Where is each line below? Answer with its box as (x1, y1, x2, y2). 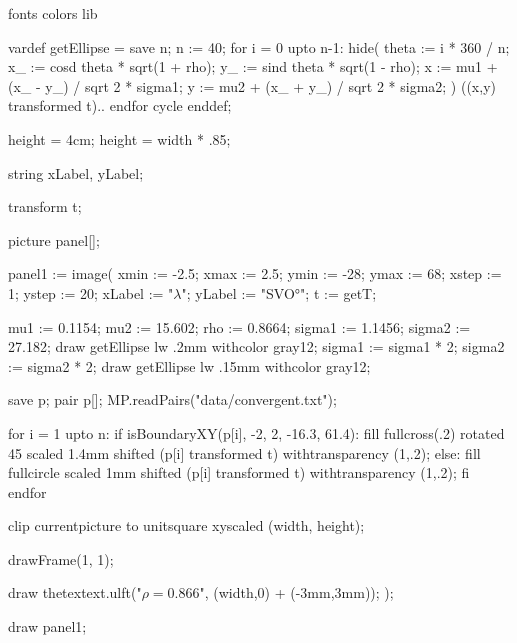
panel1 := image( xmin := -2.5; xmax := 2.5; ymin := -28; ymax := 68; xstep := (8, 263, 502, 284)
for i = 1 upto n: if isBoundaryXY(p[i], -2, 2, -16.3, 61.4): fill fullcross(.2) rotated (8, 422, 505, 443)
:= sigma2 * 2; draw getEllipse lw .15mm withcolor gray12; (8, 355, 371, 376)
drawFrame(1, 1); (8, 548, 114, 569)
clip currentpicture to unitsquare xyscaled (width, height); (8, 515, 365, 536)
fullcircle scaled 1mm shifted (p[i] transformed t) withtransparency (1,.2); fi (8, 462, 470, 483)
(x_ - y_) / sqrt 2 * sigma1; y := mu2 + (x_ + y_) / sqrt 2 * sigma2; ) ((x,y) (8, 75, 496, 96)
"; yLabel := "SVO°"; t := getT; (181, 282, 377, 303)
